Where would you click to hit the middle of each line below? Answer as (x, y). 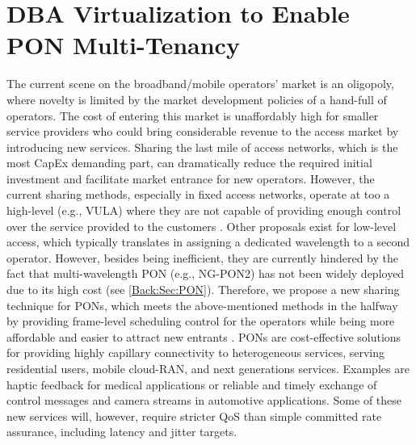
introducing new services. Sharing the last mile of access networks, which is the (202, 147)
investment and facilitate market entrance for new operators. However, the (191, 178)
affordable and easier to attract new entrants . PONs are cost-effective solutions (204, 336)
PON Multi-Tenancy (123, 45)
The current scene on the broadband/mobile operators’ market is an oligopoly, (200, 84)
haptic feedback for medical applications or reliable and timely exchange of (192, 384)
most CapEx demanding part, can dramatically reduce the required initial (189, 163)
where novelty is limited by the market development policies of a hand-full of (197, 99)
